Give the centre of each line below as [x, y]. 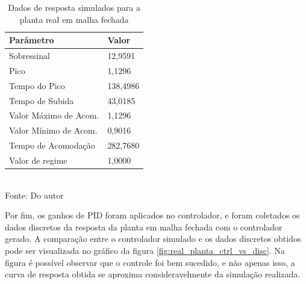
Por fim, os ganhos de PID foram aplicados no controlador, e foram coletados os [152, 215]
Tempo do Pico [37, 85]
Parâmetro [32, 40]
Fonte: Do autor [34, 195]
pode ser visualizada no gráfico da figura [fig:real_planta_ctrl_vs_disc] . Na [145, 250]
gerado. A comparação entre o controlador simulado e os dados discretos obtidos [153, 239]
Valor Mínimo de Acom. [53, 130]
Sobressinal [30, 56]
